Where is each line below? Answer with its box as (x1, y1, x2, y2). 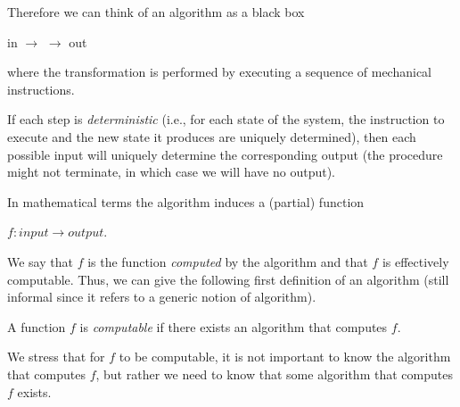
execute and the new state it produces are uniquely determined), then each (7, 127, 416, 145)
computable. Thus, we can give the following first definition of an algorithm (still (7, 270, 449, 288)
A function (7, 317, 66, 336)
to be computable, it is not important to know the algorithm (119, 347, 451, 366)
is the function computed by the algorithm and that (87, 252, 368, 270)
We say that (7, 252, 73, 270)
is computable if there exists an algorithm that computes (79, 317, 388, 336)
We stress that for (7, 347, 105, 366)
